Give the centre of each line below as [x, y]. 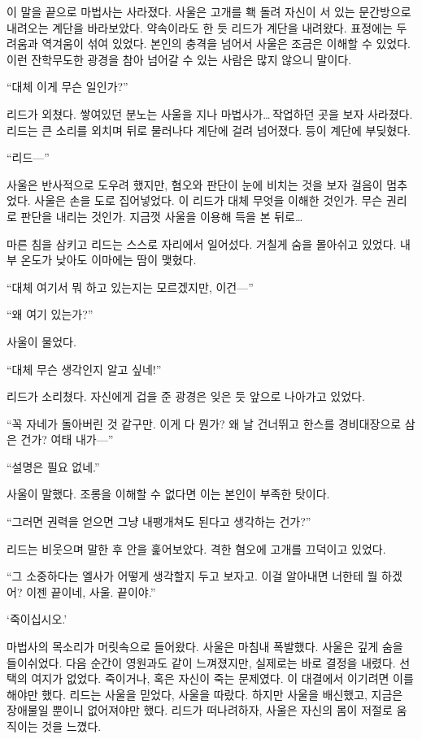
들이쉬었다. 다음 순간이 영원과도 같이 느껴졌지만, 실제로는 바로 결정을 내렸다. [201, 662]
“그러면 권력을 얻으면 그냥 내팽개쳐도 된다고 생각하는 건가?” [159, 522]
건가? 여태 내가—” [67, 439]
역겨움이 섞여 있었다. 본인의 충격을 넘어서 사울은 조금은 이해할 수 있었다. [226, 43]
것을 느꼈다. [72, 726]
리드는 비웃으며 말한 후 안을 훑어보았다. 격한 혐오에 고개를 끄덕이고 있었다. [196, 548]
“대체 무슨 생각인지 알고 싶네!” [84, 369]
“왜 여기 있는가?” [50, 314]
